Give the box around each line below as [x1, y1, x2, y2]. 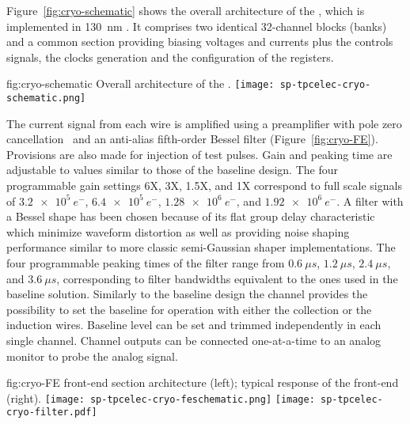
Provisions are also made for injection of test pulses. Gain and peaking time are [6, 146, 393, 162]
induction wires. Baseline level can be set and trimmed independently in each [6, 316, 382, 333]
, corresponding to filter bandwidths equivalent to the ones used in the [56, 270, 398, 286]
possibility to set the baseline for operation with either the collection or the [6, 301, 372, 317]
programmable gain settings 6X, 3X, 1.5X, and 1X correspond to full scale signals [6, 177, 402, 194]
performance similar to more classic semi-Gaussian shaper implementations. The [6, 239, 396, 256]
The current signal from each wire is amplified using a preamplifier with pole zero [6, 115, 402, 131]
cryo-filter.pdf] [6, 407, 97, 418]
